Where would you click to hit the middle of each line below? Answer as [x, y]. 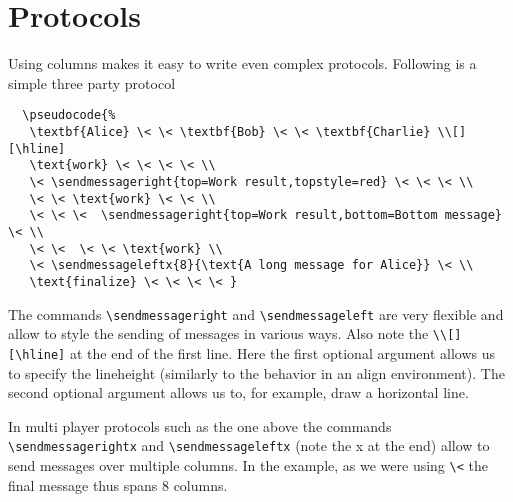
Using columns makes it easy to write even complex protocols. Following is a [242, 63]
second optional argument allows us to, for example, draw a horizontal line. [238, 392]
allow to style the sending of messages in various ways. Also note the [218, 333]
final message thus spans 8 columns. [118, 484]
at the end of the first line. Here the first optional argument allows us [282, 352]
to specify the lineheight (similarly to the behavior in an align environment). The [256, 372]
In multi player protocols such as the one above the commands [200, 425]
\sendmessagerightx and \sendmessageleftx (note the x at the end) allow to [249, 445]
